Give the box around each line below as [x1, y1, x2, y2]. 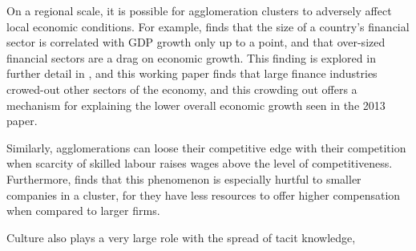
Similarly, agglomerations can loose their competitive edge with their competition [6, 139, 406, 156]
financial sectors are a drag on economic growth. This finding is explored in [6, 49, 376, 66]
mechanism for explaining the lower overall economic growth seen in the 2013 [6, 96, 386, 113]
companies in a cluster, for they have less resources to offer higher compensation [6, 186, 401, 203]
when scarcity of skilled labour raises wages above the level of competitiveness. [6, 155, 393, 172]
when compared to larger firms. [6, 202, 160, 219]
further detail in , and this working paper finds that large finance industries [6, 65, 378, 82]
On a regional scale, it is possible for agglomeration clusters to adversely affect [6, 2, 392, 18]
